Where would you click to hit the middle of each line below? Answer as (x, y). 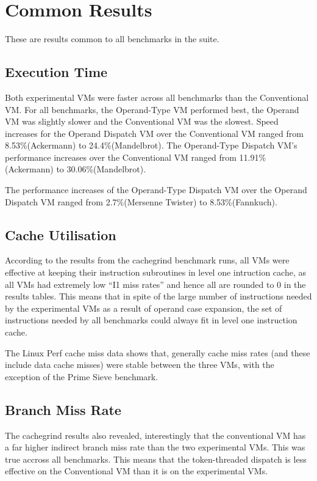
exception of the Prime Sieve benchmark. (82, 376)
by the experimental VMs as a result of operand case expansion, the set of (144, 308)
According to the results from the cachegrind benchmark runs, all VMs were (147, 260)
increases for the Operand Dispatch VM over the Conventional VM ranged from (154, 133)
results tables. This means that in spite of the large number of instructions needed (158, 296)
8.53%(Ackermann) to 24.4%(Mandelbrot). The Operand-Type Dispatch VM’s (151, 145)
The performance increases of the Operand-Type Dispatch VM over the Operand (156, 190)
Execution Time (56, 72)
